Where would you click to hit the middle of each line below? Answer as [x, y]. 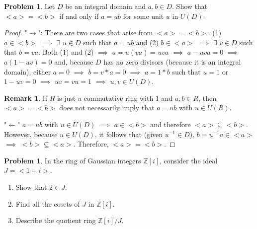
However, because [31, 134]
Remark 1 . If [26, 98]
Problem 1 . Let [30, 6]
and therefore [171, 124]
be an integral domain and [106, 6]
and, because [74, 61]
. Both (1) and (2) [66, 52]
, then [207, 98]
